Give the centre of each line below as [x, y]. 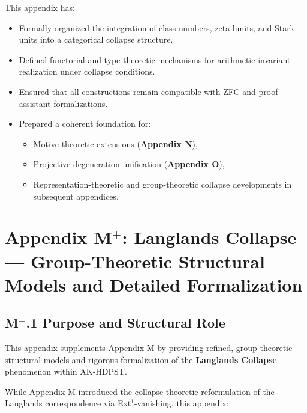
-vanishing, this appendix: [181, 403]
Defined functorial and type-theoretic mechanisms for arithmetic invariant [155, 59]
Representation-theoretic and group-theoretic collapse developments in [162, 184]
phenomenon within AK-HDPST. [66, 371]
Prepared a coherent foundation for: [85, 124]
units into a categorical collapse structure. [96, 39]
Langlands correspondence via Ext [68, 403]
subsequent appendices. [76, 196]
